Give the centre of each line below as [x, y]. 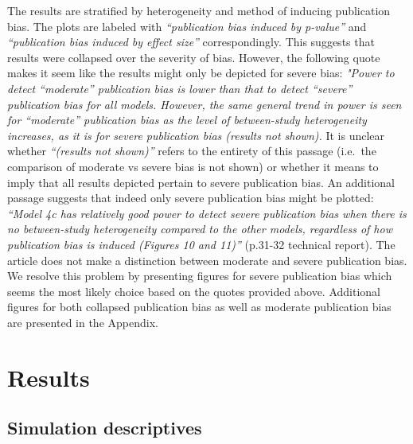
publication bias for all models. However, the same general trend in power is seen [205, 104]
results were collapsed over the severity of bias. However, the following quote [194, 57]
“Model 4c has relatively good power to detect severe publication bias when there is [207, 213]
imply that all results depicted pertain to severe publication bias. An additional [201, 182]
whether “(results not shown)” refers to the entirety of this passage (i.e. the [192, 151]
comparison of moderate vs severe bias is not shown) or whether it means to [193, 166]
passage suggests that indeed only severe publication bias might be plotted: [191, 198]
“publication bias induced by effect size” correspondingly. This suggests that [191, 42]
